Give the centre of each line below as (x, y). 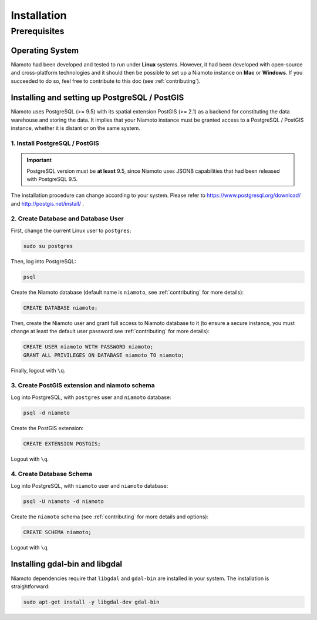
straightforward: (30, 586)
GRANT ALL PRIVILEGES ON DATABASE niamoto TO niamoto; (104, 355)
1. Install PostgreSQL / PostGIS (55, 143)
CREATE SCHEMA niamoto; (58, 532)
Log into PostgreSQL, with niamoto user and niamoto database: (90, 485)
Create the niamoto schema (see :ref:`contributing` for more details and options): (109, 517)
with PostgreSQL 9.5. (52, 179)
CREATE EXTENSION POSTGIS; (62, 443)
